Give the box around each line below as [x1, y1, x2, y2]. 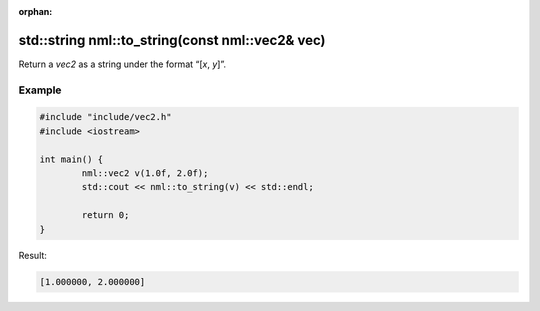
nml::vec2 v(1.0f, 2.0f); [81, 168, 209, 179]
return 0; [81, 210, 130, 221]
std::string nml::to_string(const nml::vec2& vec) [18, 31, 326, 49]
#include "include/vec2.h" [39, 111, 172, 123]
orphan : [18, 6, 53, 17]
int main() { [39, 153, 104, 165]
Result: [18, 249, 47, 261]
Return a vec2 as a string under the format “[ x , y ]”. [18, 58, 227, 70]
